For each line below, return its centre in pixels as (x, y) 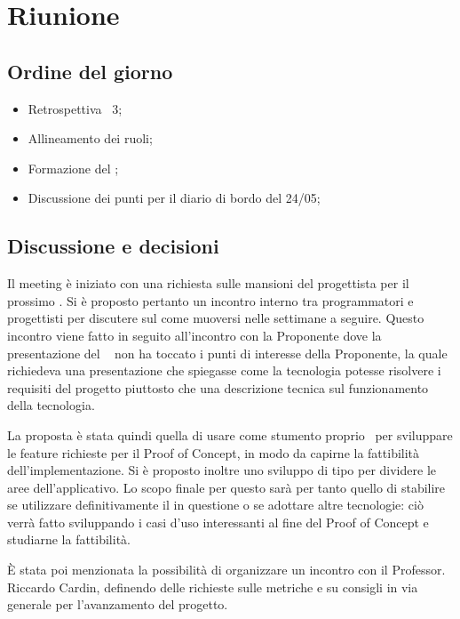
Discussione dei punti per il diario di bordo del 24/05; (174, 198)
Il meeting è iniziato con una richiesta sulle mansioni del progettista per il (208, 283)
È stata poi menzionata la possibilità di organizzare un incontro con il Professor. (226, 570)
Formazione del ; (73, 168)
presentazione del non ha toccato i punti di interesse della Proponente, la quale (227, 353)
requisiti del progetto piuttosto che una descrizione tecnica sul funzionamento (218, 387)
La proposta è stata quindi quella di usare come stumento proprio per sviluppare (230, 434)
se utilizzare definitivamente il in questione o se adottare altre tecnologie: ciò (215, 505)
